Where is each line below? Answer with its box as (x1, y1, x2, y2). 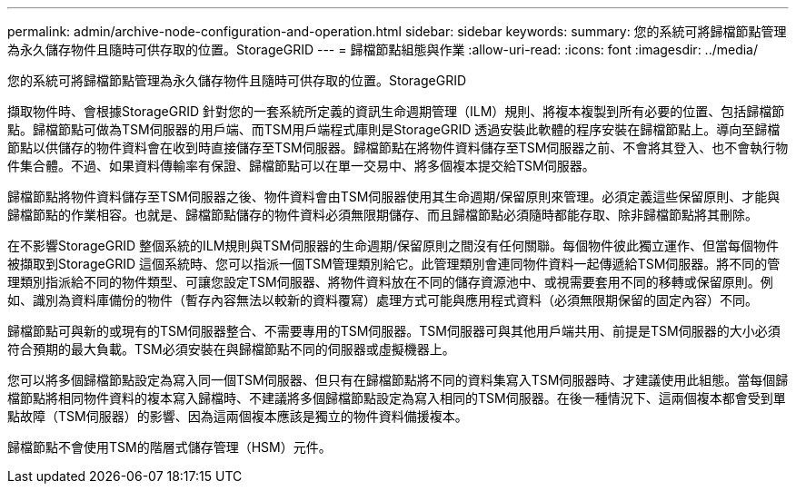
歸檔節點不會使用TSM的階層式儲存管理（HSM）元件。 (7, 439, 332, 455)
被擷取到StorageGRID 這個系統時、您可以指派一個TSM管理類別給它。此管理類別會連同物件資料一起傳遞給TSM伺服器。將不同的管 (7, 256, 781, 271)
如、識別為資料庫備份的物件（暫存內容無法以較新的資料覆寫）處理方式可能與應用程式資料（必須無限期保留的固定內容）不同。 (7, 292, 758, 308)
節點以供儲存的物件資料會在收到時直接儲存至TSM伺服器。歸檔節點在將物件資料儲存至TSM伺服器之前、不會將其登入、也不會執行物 (7, 140, 789, 155)
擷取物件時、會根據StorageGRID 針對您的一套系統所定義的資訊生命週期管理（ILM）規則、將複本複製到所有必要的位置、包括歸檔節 (7, 103, 785, 119)
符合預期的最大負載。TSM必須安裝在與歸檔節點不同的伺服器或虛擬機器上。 (7, 341, 455, 357)
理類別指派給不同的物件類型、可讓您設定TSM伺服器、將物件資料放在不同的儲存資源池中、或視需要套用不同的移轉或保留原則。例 (7, 274, 773, 290)
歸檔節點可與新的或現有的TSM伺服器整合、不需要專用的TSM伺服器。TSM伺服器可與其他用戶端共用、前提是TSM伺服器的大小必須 (7, 323, 781, 339)
